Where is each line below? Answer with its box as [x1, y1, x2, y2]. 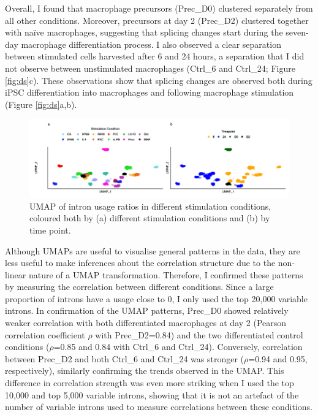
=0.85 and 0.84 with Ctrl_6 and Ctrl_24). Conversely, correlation [53, 340, 303, 353]
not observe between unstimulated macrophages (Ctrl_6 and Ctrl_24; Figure [5, 61, 295, 74]
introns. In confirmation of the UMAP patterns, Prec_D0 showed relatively [5, 304, 289, 317]
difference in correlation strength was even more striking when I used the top [5, 376, 294, 389]
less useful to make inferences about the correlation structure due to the [5, 256, 276, 269]
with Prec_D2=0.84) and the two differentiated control [95, 328, 303, 341]
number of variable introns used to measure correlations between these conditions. [5, 400, 312, 413]
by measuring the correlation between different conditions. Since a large [5, 280, 274, 293]
